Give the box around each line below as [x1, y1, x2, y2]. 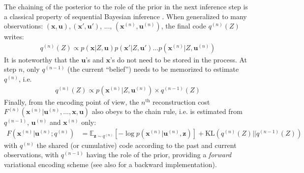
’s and [86, 54, 104, 64]
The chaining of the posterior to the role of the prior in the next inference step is [4, 1, 248, 11]
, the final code [161, 21, 207, 31]
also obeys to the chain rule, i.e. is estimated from [91, 106, 243, 116]
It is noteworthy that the [4, 54, 79, 64]
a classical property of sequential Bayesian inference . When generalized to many [4, 11, 247, 21]
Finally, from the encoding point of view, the [4, 96, 139, 107]
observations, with [4, 149, 59, 160]
